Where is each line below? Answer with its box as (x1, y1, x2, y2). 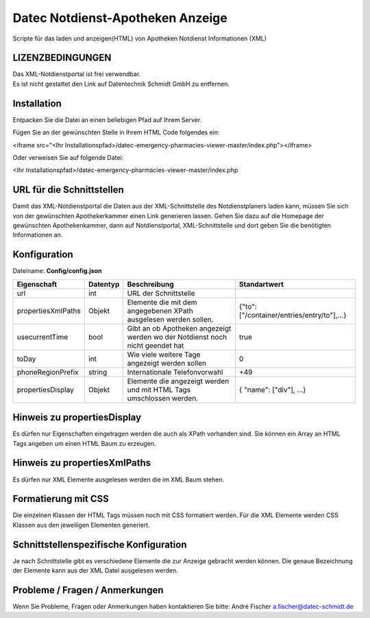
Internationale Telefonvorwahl (127, 367, 223, 377)
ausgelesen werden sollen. (127, 314, 214, 324)
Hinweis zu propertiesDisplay (12, 412, 142, 423)
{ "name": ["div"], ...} (238, 385, 306, 394)
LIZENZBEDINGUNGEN (12, 52, 112, 64)
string (88, 367, 108, 377)
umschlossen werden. (127, 393, 199, 403)
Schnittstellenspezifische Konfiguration (12, 538, 187, 550)
